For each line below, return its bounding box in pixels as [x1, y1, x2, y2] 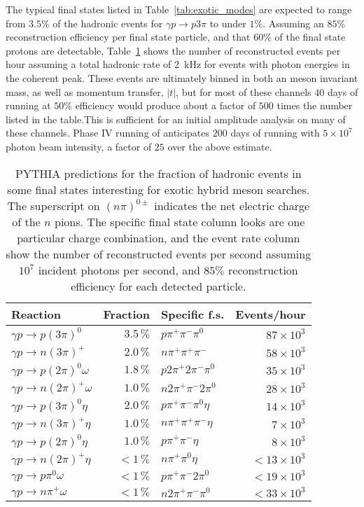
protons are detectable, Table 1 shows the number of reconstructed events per [6, 43, 341, 57]
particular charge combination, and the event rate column [17, 229, 300, 246]
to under [209, 15, 246, 30]
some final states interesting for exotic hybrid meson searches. [7, 181, 310, 197]
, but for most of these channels [176, 84, 311, 99]
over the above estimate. [167, 139, 272, 153]
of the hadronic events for [52, 15, 163, 30]
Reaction [11, 305, 62, 322]
